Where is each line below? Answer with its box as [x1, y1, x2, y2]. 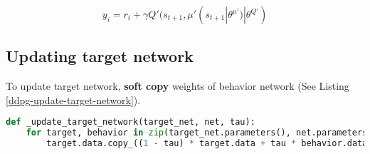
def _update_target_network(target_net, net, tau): [6, 117, 255, 128]
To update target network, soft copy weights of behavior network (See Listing [6, 78, 349, 93]
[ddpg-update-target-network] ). [6, 92, 141, 107]
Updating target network [6, 45, 194, 67]
